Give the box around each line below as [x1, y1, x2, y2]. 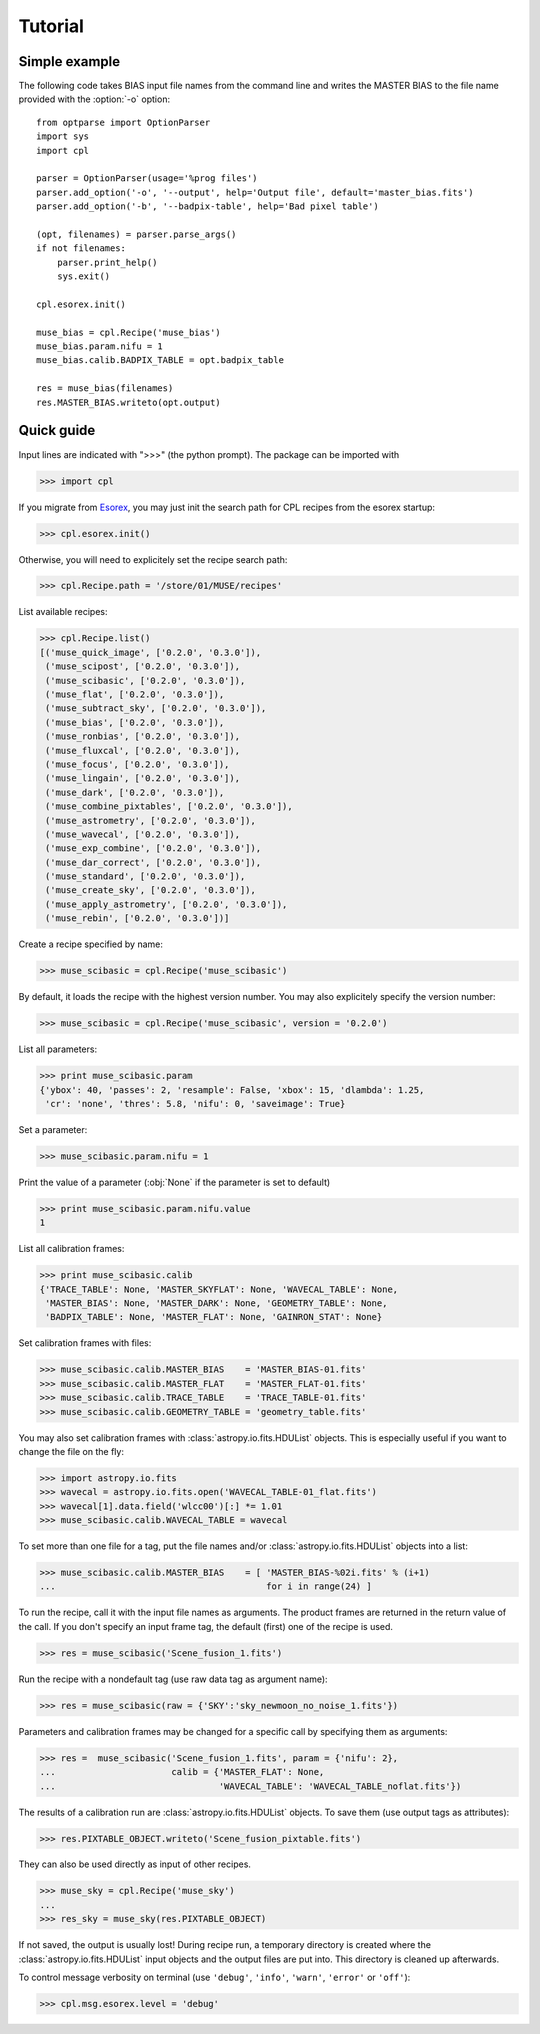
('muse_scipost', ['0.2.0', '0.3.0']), [45, 661, 240, 672]
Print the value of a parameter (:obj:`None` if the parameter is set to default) [18, 1176, 331, 1188]
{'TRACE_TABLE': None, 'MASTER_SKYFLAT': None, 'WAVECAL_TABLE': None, [39, 1283, 399, 1295]
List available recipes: [18, 606, 108, 618]
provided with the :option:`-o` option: [18, 93, 170, 105]
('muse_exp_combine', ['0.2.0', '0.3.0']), [45, 843, 262, 854]
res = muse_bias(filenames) [36, 383, 174, 394]
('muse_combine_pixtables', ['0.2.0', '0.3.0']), [45, 801, 294, 812]
